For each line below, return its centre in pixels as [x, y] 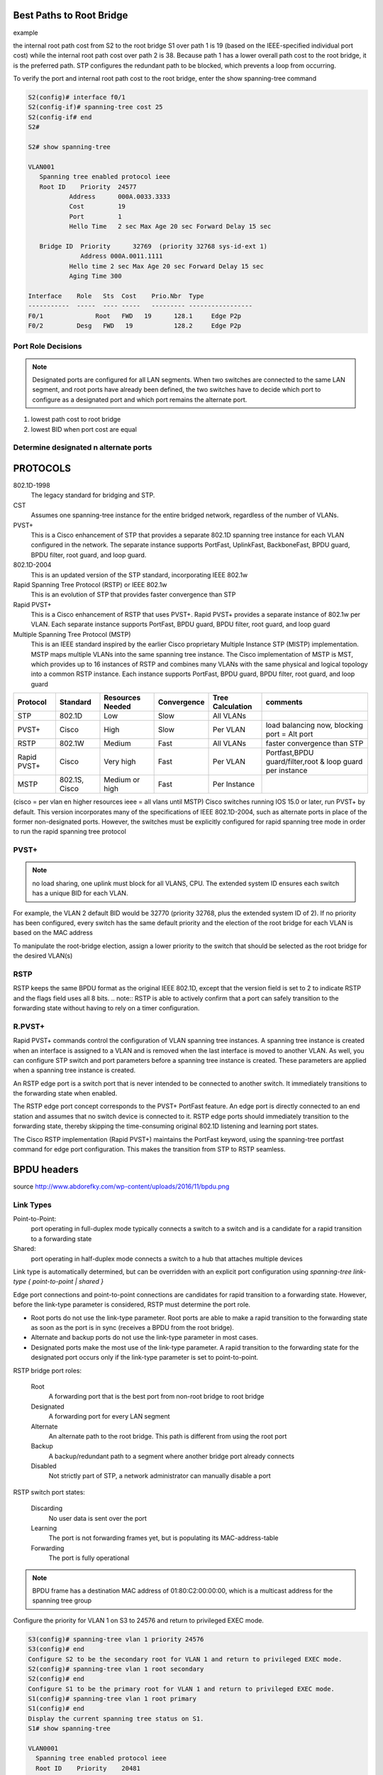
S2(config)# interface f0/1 [77, 97]
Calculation [233, 706]
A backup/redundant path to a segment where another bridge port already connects [171, 1456]
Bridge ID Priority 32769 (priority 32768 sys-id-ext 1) [154, 246]
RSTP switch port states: [49, 1492]
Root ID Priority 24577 [88, 187]
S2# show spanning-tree [70, 147]
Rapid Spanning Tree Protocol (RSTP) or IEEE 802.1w [90, 584]
